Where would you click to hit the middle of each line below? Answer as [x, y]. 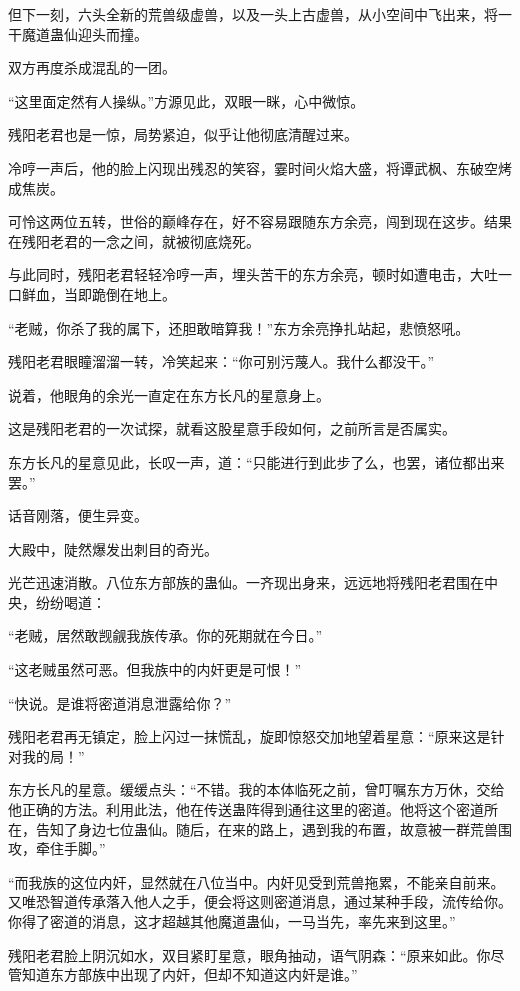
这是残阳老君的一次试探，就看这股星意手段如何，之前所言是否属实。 [232, 428]
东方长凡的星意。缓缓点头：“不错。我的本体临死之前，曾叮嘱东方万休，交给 [256, 789]
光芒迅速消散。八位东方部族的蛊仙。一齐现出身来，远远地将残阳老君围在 [246, 582]
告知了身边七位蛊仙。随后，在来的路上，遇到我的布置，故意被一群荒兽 [266, 828]
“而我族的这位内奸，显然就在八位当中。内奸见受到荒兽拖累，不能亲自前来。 [256, 881]
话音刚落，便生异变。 [78, 515]
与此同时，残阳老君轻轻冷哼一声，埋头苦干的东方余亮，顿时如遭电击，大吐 [253, 274]
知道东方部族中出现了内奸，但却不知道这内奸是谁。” [189, 974]
